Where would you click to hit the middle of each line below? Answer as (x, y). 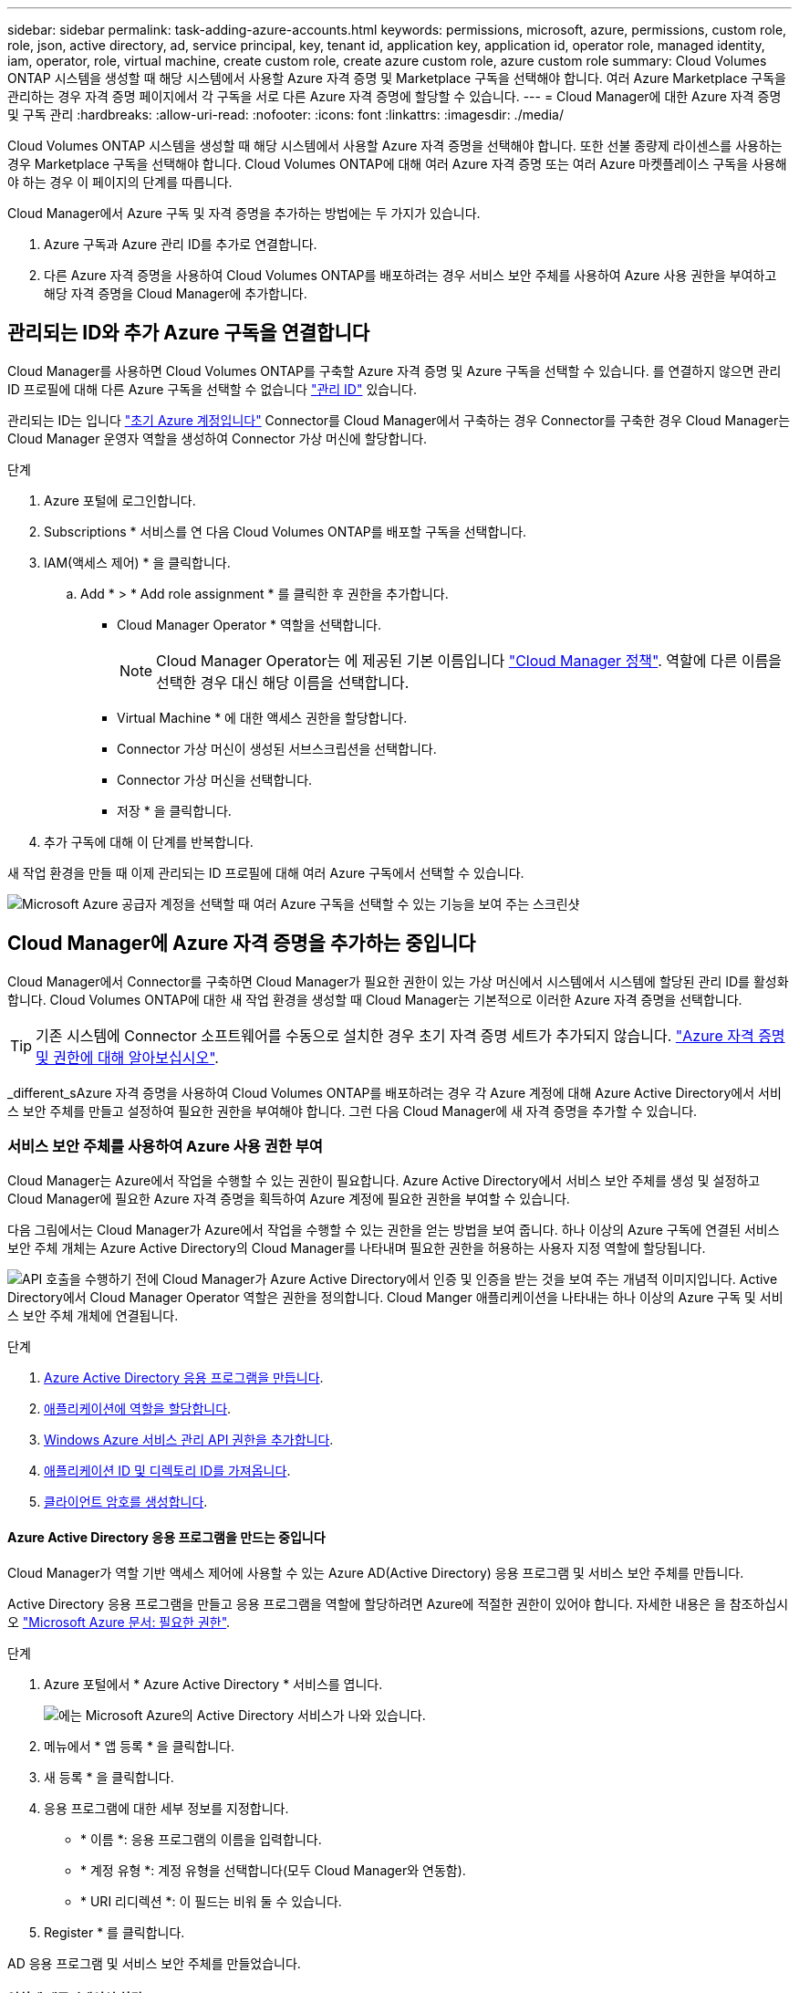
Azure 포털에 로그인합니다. (120, 500)
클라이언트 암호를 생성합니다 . (126, 1502)
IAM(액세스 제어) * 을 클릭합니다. (137, 562)
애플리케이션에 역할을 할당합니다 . (138, 1409)
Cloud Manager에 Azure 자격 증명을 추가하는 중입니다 (242, 944)
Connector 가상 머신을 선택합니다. (215, 779)
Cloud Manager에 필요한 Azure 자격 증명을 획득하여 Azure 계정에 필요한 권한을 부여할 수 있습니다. (289, 1199)
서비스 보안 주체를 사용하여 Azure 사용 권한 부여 (165, 1147)
